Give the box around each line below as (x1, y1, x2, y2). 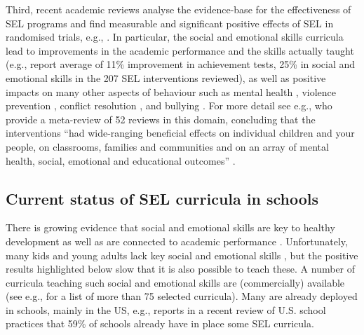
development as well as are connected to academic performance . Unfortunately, (6, 233, 348, 248)
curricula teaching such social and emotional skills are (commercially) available (6, 275, 345, 289)
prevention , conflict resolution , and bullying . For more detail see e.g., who (6, 98, 332, 113)
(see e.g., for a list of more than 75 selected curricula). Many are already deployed (6, 289, 358, 303)
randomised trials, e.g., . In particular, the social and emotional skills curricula (6, 29, 344, 44)
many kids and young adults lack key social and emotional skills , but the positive (6, 247, 358, 262)
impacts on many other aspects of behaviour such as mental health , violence (6, 84, 336, 99)
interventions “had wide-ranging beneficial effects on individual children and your (6, 125, 355, 140)
